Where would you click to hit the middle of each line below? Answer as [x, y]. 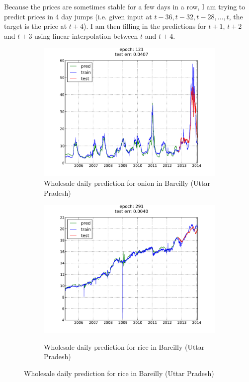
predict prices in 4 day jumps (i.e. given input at [78, 16]
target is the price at [36, 26]
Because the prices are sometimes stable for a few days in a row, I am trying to [125, 6]
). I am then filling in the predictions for [145, 26]
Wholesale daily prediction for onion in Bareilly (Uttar [127, 183]
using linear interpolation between [86, 36]
